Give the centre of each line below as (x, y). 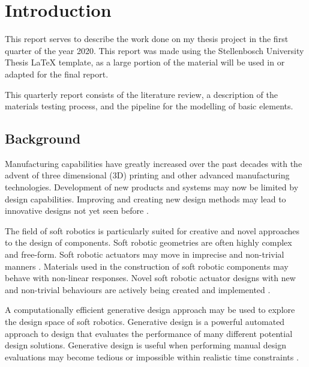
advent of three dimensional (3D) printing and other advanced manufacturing (147, 175)
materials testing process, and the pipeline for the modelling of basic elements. (149, 106)
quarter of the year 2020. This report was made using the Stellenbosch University (154, 50)
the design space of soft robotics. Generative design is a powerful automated (145, 322)
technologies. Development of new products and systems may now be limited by (152, 187)
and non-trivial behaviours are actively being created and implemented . (138, 289)
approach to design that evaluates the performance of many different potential (149, 333)
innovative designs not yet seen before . (77, 211)
